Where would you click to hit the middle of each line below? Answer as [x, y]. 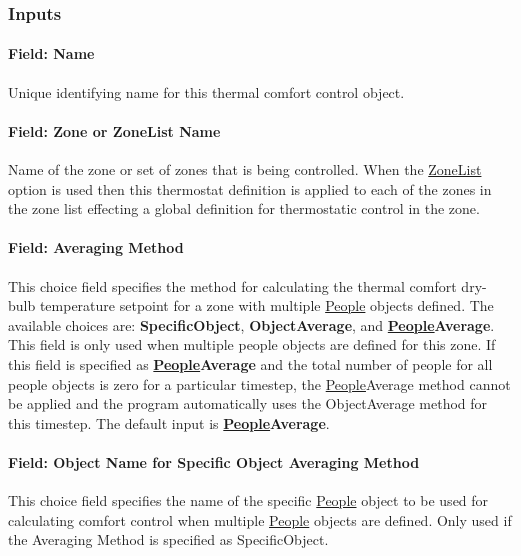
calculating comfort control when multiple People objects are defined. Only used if [260, 519]
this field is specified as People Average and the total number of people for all [250, 363]
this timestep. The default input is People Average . [169, 422]
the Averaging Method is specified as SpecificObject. [168, 539]
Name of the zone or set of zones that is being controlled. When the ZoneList [245, 169]
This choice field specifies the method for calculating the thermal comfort [232, 285]
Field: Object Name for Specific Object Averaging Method [214, 461]
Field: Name [51, 53]
